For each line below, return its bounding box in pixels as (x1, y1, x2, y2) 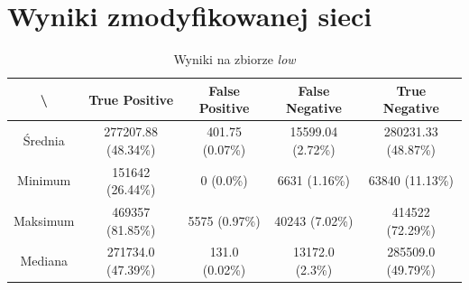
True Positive (88, 89, 174, 108)
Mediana (20, 251, 68, 270)
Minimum (17, 171, 71, 190)
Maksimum (14, 210, 75, 229)
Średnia (23, 130, 65, 149)
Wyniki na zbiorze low (173, 50, 296, 69)
